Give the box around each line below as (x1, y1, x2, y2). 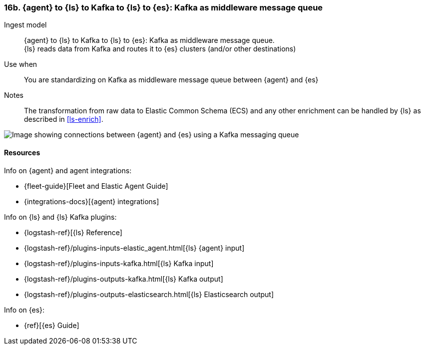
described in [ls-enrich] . (24, 115, 103, 124)
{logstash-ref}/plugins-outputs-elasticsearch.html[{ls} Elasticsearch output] (24, 290, 274, 299)
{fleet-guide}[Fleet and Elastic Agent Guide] (24, 181, 168, 190)
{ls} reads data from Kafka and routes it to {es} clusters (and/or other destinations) (24, 44, 296, 53)
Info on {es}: (4, 305, 45, 314)
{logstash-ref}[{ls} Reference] (24, 228, 122, 237)
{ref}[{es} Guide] (24, 321, 79, 330)
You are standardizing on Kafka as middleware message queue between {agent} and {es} (24, 75, 319, 84)
